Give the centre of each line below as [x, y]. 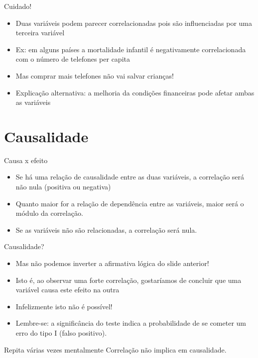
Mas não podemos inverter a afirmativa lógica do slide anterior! [112, 263]
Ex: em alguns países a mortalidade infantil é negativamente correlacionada [131, 49]
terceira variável [40, 33]
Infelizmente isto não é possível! [64, 306]
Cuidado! [18, 6]
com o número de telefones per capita [73, 59]
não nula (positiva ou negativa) [63, 187]
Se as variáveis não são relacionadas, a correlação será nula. [106, 229]
